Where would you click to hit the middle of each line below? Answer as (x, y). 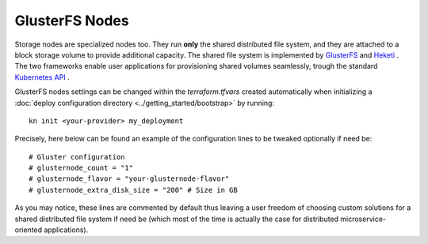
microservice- (363, 219)
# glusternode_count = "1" (81, 168)
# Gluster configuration (77, 157)
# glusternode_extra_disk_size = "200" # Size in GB (133, 190)
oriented (29, 230)
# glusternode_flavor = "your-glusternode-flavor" (129, 179)
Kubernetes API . (42, 77)
